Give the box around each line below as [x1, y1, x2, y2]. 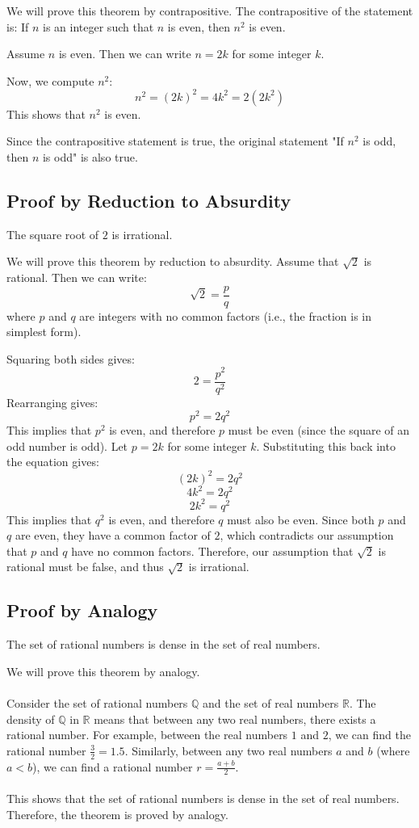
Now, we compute [6, 72, 94, 89]
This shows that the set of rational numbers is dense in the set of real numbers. [6, 789, 400, 806]
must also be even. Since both [227, 511, 375, 527]
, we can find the [328, 726, 411, 743]
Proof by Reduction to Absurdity [6, 188, 291, 213]
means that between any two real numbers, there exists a [94, 710, 376, 727]
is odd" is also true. [42, 149, 138, 166]
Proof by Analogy [6, 598, 158, 623]
